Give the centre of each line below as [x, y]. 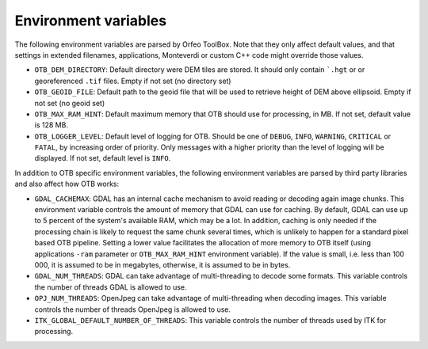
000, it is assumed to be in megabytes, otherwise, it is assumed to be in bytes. [162, 264]
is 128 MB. [52, 125]
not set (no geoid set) [70, 103]
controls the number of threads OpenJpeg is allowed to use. [133, 309]
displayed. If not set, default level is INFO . [103, 158]
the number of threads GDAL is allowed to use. [111, 287]
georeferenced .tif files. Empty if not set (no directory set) [133, 81]
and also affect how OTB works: [67, 184]
